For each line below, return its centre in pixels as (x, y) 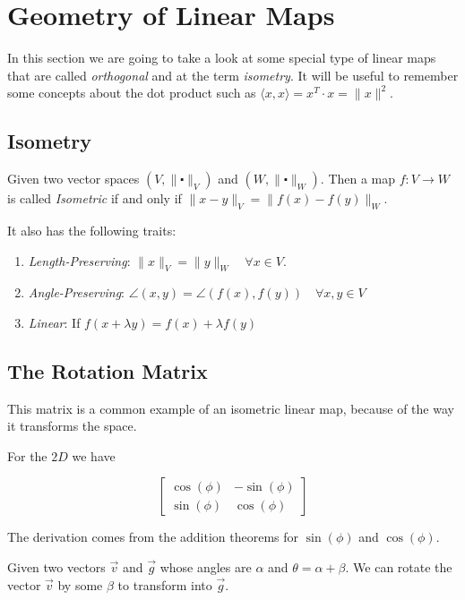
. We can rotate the (399, 567)
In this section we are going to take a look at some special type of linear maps (222, 58)
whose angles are (206, 567)
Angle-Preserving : (76, 292)
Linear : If (54, 322)
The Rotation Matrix (108, 370)
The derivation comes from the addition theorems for (153, 537)
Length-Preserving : (79, 260)
